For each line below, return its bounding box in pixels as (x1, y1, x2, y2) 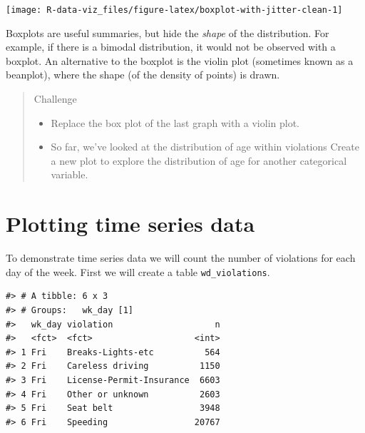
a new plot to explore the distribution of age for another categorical (51, 153, 347, 168)
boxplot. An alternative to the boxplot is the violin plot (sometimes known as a (6, 53, 354, 68)
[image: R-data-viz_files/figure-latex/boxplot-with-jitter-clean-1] (6, 5, 343, 15)
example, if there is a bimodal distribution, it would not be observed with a (6, 39, 336, 54)
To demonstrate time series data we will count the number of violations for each (6, 250, 356, 265)
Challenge (34, 91, 77, 106)
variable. (51, 167, 88, 182)
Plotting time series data (6, 209, 255, 238)
